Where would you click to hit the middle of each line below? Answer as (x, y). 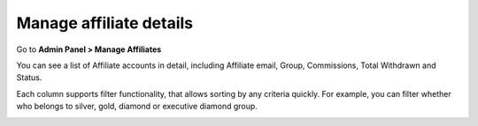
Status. (29, 78)
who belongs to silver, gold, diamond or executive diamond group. (137, 107)
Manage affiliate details (105, 23)
